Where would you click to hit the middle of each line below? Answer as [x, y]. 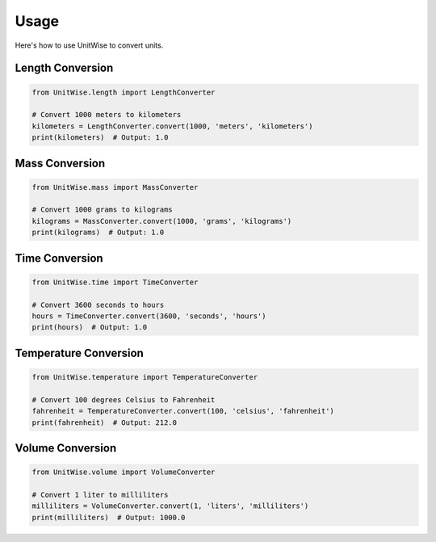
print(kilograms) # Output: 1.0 [98, 233]
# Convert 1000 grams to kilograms [102, 210]
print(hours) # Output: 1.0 [90, 328]
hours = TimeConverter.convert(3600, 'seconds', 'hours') [149, 316]
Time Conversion [59, 258]
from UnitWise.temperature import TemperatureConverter [145, 377]
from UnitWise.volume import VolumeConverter [124, 472]
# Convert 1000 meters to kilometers [107, 115]
